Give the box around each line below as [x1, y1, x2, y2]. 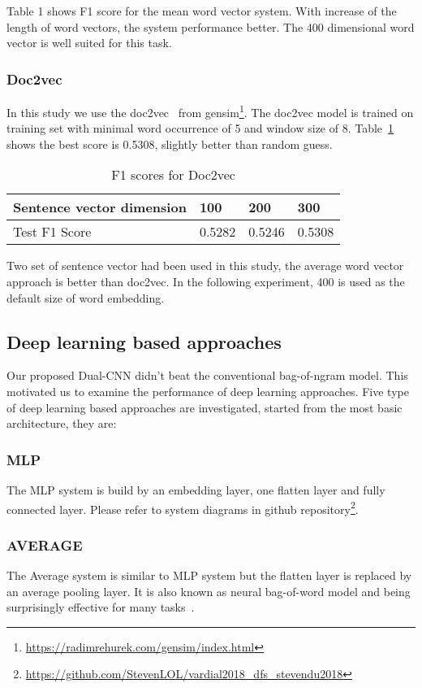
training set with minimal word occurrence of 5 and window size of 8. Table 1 [6, 120, 394, 137]
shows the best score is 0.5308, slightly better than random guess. [6, 135, 333, 152]
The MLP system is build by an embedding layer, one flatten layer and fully [6, 481, 385, 499]
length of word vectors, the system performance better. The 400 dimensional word [6, 18, 415, 35]
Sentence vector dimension [13, 198, 187, 217]
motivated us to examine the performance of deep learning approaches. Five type [6, 383, 409, 400]
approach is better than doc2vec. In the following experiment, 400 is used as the [6, 273, 405, 290]
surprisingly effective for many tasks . [6, 599, 195, 616]
